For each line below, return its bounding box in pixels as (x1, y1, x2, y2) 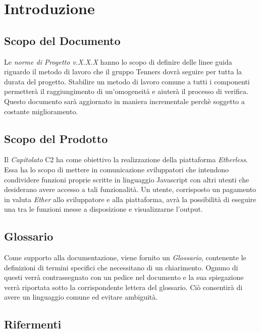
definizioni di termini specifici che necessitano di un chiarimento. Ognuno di (4, 262, 238, 272)
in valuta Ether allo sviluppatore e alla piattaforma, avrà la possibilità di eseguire (4, 194, 256, 204)
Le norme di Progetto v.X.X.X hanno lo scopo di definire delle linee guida (4, 56, 232, 67)
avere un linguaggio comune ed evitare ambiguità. (4, 292, 158, 302)
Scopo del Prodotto (4, 130, 108, 146)
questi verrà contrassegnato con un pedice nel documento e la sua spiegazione (4, 272, 244, 282)
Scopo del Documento (4, 32, 121, 48)
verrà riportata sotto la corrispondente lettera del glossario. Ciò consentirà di (4, 281, 243, 292)
